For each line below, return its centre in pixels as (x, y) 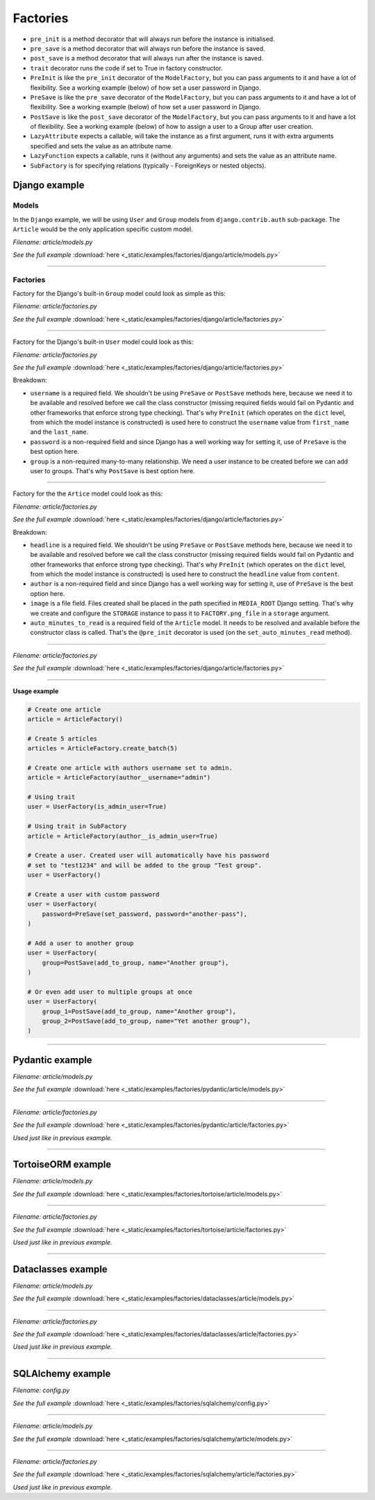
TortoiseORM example (62, 1165)
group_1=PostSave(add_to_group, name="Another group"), (139, 1011)
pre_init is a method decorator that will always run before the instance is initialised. (152, 39)
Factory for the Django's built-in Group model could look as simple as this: (119, 294)
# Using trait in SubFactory (77, 826)
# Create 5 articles (62, 739)
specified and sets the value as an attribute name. (102, 145)
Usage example (36, 691)
